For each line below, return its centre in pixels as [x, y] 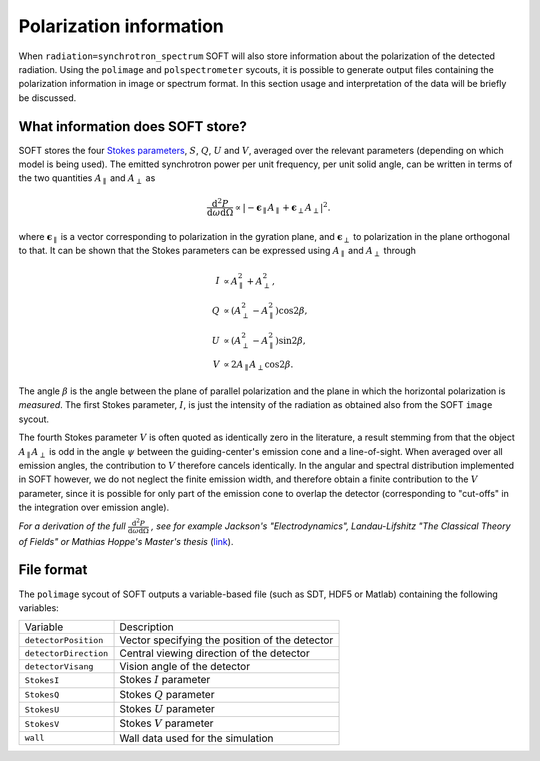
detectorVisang [59, 666]
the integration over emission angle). [94, 507]
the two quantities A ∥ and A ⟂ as [87, 179]
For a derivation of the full [72, 526]
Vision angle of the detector [184, 667]
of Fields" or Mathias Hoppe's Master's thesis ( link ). [126, 541]
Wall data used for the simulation [196, 738]
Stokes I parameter [165, 680]
